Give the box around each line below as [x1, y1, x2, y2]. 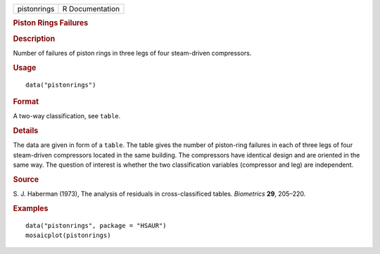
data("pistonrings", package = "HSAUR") [25, 222, 167, 229]
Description [13, 34, 56, 44]
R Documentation [62, 4, 120, 13]
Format [13, 96, 39, 106]
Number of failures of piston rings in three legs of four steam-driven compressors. [13, 49, 252, 57]
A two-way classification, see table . [13, 112, 121, 120]
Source [13, 174, 39, 184]
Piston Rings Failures [13, 18, 89, 28]
